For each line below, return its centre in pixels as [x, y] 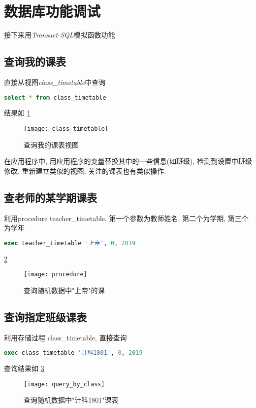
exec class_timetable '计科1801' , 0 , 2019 [73, 353]
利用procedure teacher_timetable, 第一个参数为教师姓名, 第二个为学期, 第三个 [126, 218]
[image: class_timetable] [66, 129]
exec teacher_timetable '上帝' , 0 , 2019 [70, 243]
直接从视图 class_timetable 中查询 [55, 82]
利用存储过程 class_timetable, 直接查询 [65, 337]
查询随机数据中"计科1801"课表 [71, 400]
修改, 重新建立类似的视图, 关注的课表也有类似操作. [85, 170]
